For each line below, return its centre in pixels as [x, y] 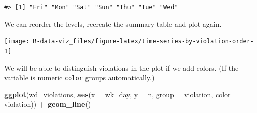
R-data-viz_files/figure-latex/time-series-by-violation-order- [143, 42]
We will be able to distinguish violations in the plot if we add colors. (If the [121, 67]
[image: [17, 42]
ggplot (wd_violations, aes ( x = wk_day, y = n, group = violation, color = [121, 94]
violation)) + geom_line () [48, 104]
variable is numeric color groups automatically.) [79, 77]
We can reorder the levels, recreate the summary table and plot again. [113, 23]
